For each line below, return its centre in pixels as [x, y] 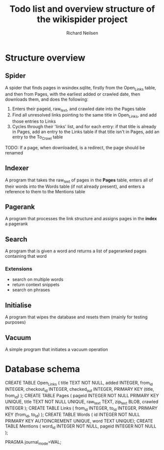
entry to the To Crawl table [37, 137]
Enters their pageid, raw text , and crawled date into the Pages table [79, 109]
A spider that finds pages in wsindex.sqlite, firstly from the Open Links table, [81, 88]
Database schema [43, 369]
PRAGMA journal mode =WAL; [33, 442]
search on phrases [31, 290]
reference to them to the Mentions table [45, 191]
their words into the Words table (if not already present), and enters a [75, 186]
